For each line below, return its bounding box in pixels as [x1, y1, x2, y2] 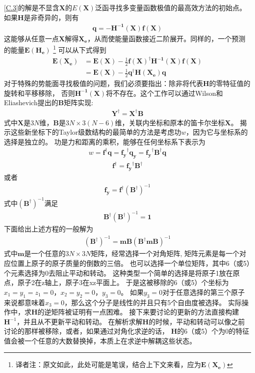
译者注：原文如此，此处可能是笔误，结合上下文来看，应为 [15, 359, 201, 370]
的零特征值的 [209, 78, 251, 88]
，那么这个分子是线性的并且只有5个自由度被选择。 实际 [64, 297, 242, 307]
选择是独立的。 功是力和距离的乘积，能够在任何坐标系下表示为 [4, 136, 205, 146]
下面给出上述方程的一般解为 [4, 224, 93, 234]
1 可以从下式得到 [53, 43, 106, 55]
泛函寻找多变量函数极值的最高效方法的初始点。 [95, 2, 246, 12]
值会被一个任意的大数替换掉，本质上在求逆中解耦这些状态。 [4, 335, 196, 345]
